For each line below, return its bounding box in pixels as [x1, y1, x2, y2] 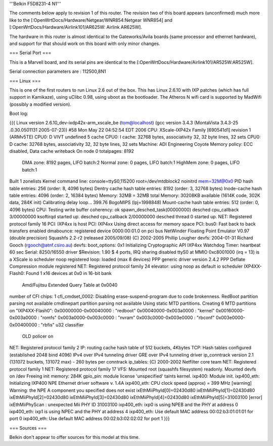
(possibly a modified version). [9, 101, 72, 107]
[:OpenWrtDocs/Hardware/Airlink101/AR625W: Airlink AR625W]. [9, 24, 143, 30]
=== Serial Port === [9, 50, 52, 56]
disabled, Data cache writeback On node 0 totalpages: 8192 [9, 148, 134, 154]
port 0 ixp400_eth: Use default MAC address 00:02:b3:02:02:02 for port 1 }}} [9, 416, 170, 422]
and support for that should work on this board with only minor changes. [9, 40, 160, 47]
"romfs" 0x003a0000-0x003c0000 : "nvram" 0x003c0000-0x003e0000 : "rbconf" [40, 314, 215, 321]
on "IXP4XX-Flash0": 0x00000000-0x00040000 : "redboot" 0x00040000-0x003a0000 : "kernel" [9, 307, 215, 313]
